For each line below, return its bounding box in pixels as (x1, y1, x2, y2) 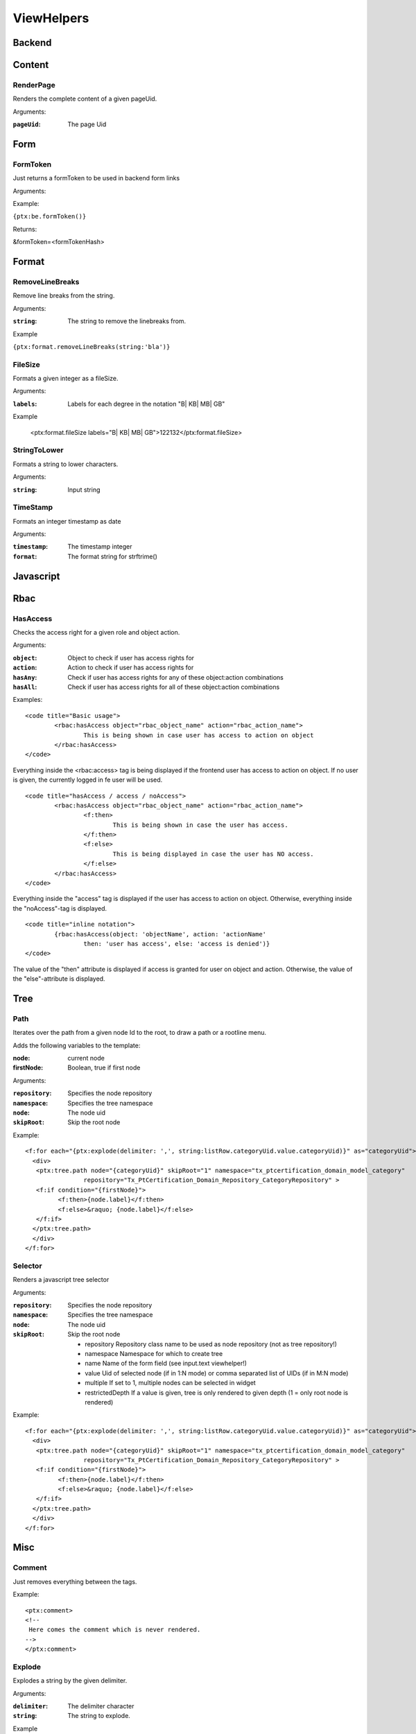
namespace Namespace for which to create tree (85, 1350, 223, 1357)
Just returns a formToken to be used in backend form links (12, 174, 180, 182)
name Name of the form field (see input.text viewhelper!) (85, 1359, 248, 1368)
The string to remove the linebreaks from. (67, 317, 187, 325)
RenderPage (12, 80, 55, 89)
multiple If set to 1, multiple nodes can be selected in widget (85, 1379, 256, 1387)
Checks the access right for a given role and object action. (12, 628, 180, 637)
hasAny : (12, 673, 37, 681)
